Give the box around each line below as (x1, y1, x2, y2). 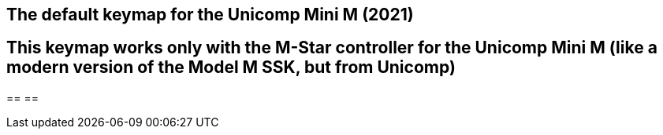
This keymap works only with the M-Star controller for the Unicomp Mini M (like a (6, 38, 657, 58)
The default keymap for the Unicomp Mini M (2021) (6, 5, 414, 24)
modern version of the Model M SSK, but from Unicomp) (6, 57, 456, 78)
